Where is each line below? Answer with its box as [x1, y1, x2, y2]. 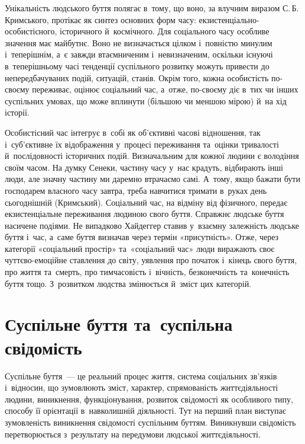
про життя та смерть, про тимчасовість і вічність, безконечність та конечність [5, 266, 290, 278]
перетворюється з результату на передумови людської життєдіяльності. [5, 427, 261, 440]
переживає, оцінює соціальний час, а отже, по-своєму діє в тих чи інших [32, 83, 298, 95]
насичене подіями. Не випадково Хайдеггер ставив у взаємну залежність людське [5, 219, 300, 231]
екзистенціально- [199, 13, 259, 25]
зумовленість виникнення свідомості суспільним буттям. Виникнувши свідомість [5, 416, 296, 428]
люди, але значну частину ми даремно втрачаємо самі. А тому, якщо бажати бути [5, 173, 300, 185]
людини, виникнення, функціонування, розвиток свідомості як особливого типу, [5, 392, 293, 405]
